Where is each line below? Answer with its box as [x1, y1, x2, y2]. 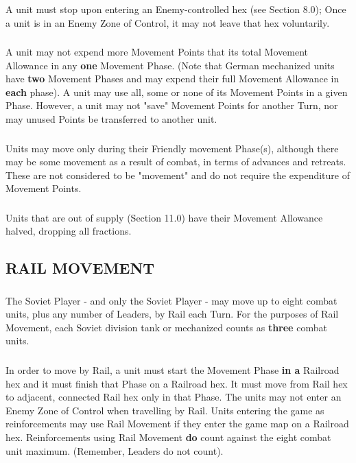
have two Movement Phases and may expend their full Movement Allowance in [5, 71, 340, 86]
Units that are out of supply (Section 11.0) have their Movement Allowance [5, 210, 323, 224]
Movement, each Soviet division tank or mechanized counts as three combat [5, 320, 327, 334]
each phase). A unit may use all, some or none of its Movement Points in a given [5, 84, 348, 99]
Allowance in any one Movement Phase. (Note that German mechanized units [5, 58, 335, 72]
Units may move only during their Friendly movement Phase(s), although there [5, 141, 339, 155]
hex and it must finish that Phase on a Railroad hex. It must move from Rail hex [5, 376, 348, 390]
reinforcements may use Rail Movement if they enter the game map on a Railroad [5, 416, 349, 431]
